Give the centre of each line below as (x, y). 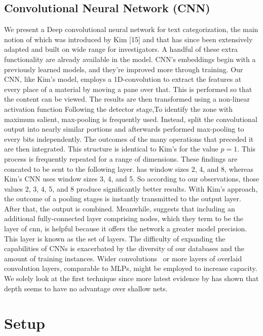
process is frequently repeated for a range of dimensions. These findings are (121, 158)
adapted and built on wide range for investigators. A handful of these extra (121, 49)
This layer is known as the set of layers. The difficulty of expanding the (115, 238)
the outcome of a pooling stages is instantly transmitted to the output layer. (123, 198)
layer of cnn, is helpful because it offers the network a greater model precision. (126, 228)
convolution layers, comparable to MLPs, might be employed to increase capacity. (131, 268)
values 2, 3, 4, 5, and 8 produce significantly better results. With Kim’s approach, (131, 188)
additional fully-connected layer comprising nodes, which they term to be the (124, 218)
